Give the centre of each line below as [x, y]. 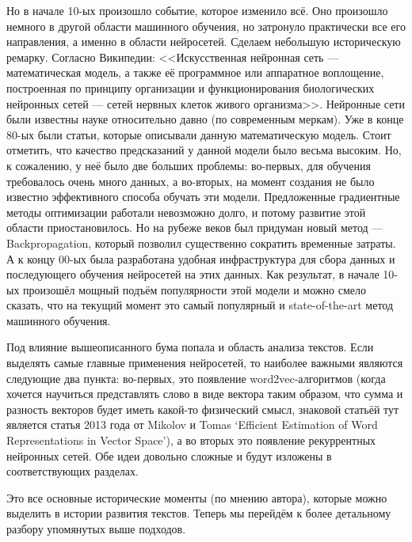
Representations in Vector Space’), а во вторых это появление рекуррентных [191, 440]
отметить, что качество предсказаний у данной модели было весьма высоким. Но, [204, 150]
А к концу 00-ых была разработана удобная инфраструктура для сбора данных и [201, 258]
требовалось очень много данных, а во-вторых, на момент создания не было [191, 181]
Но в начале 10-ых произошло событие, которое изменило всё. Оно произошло [197, 10]
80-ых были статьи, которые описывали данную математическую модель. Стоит [199, 134]
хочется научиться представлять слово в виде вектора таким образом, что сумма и [205, 394]
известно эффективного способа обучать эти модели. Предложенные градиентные [203, 197]
